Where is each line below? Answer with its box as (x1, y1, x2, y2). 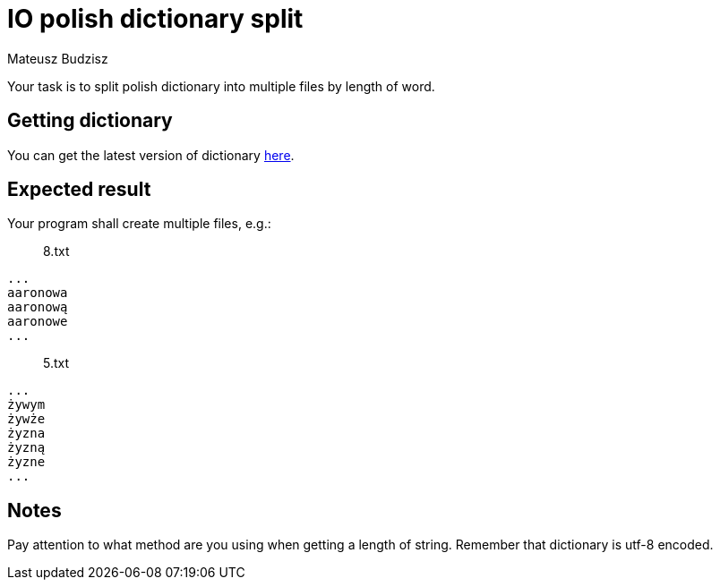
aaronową (7, 300, 68, 315)
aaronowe (7, 314, 68, 329)
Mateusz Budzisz (7, 50, 108, 66)
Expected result (7, 178, 151, 201)
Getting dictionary (7, 109, 173, 132)
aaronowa (7, 285, 68, 301)
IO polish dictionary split (7, 4, 304, 34)
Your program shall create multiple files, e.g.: (7, 216, 271, 232)
